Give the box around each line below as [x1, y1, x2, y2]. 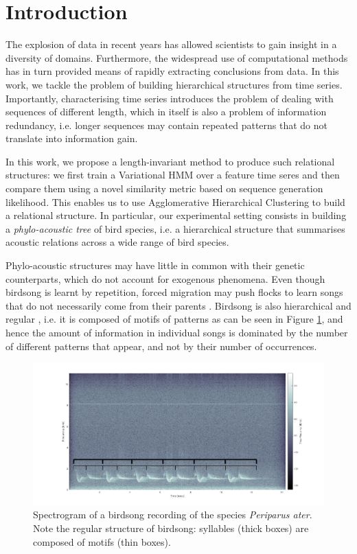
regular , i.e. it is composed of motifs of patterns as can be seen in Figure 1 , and [5, 312, 343, 326]
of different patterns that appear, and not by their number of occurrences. [5, 338, 317, 353]
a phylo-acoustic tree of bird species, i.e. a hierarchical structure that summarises [5, 221, 345, 235]
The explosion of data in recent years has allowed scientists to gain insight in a [5, 37, 337, 51]
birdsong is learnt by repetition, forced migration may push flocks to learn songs [5, 285, 343, 299]
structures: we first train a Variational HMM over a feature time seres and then [5, 168, 340, 182]
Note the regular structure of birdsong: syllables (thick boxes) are [33, 520, 309, 535]
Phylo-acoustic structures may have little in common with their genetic [5, 258, 305, 273]
